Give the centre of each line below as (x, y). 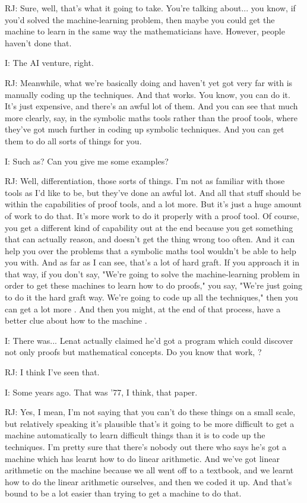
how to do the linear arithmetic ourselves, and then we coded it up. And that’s (148, 481)
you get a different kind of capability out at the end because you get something (149, 227)
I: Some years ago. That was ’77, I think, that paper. (101, 392)
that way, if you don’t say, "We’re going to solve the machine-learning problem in (152, 273)
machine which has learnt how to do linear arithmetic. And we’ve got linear (142, 458)
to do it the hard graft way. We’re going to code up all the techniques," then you (151, 297)
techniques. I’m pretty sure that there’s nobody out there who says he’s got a (146, 447)
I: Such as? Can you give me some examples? (87, 161)
